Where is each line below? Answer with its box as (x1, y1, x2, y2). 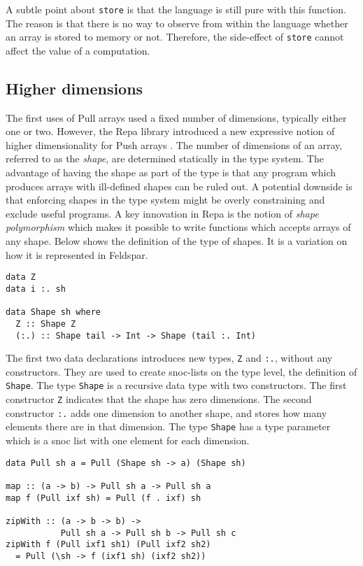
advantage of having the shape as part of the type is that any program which (6, 165, 336, 180)
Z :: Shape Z (15, 318, 76, 329)
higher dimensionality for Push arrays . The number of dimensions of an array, (6, 137, 343, 152)
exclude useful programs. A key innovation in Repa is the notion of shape (6, 206, 319, 220)
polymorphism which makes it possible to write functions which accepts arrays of (6, 220, 351, 234)
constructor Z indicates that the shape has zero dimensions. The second (6, 392, 312, 406)
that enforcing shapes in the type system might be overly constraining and (6, 192, 325, 207)
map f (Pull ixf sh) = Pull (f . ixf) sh (6, 493, 201, 503)
